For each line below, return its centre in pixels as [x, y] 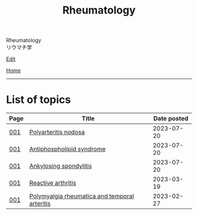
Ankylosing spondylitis [61, 166]
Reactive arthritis [53, 183]
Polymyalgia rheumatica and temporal [82, 196]
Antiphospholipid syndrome [67, 149]
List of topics [39, 100]
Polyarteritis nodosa [57, 132]
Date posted [171, 118]
